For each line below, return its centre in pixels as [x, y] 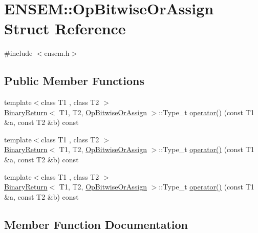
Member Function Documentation [96, 224]
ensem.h [57, 53]
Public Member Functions [74, 81]
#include [18, 53]
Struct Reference [65, 28]
